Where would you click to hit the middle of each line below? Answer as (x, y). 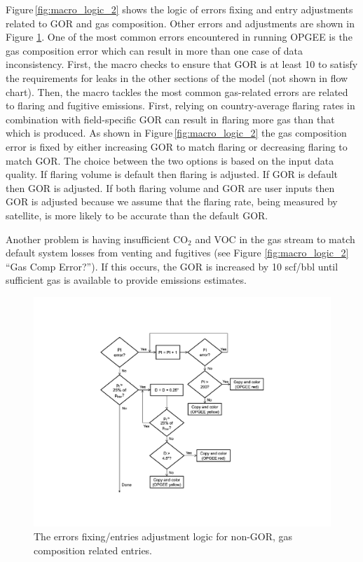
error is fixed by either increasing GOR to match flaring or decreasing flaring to (177, 146)
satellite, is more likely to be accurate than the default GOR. (137, 215)
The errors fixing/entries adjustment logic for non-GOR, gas (163, 536)
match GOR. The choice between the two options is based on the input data (170, 160)
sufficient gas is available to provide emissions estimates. (126, 280)
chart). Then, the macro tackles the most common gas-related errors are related (177, 91)
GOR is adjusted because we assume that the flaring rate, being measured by (172, 201)
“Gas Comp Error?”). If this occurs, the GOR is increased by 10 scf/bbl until (172, 266)
